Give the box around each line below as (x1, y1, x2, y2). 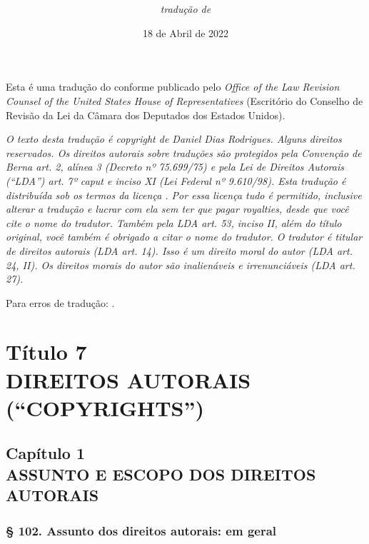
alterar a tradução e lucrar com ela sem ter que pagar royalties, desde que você (6, 201, 349, 216)
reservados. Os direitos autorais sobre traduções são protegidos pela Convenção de (6, 145, 362, 160)
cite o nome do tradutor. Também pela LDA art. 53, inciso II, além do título (6, 215, 342, 230)
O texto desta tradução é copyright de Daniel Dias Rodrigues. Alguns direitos (6, 131, 342, 146)
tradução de (160, 1, 211, 16)
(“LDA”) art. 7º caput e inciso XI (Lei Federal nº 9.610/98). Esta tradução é (6, 173, 346, 188)
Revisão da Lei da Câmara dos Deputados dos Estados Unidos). (6, 107, 285, 122)
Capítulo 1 (6, 442, 86, 464)
